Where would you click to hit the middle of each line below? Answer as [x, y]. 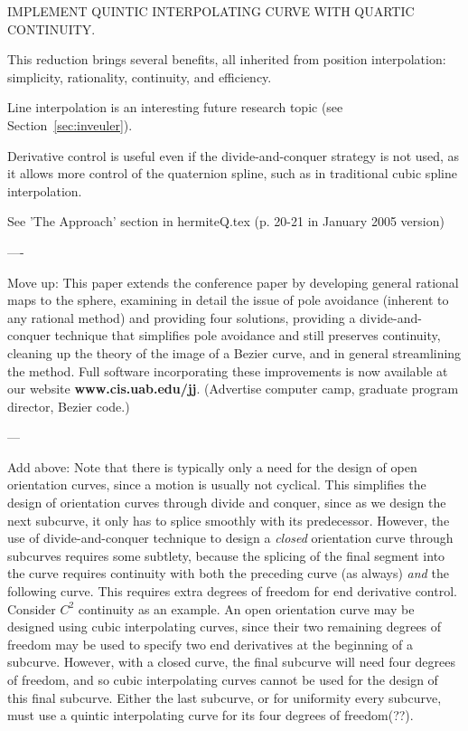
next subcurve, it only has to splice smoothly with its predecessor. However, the [229, 520]
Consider [32, 608]
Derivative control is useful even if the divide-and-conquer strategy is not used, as [234, 155]
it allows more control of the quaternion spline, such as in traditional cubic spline [232, 173]
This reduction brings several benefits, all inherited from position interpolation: [227, 59]
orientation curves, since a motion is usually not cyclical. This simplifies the [217, 484]
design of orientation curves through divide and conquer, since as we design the [227, 503]
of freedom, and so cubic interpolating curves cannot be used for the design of [223, 679]
